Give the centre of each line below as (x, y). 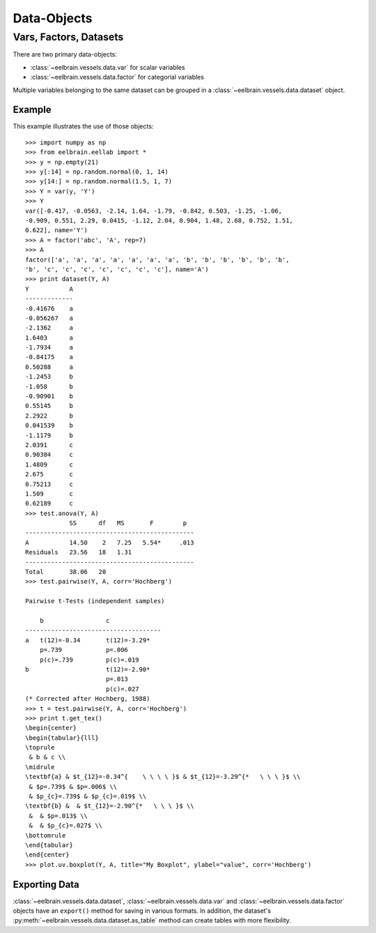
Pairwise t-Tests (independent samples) (95, 601)
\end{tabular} (49, 845)
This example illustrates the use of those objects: (83, 126)
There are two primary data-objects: (65, 54)
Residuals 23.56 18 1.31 (79, 552)
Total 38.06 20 (66, 572)
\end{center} (47, 855)
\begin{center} (51, 728)
